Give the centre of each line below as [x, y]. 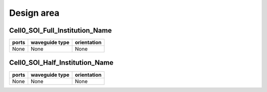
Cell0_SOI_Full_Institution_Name [61, 30]
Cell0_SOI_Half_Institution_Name [61, 63]
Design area [34, 13]
